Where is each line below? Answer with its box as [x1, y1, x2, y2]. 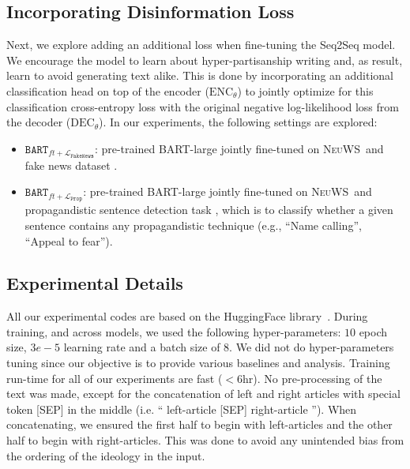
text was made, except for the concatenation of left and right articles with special [6, 385, 401, 402]
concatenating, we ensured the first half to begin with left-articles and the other [6, 416, 393, 433]
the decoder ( [6, 114, 71, 130]
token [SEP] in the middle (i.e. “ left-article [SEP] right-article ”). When [6, 400, 357, 417]
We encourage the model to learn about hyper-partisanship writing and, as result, [6, 51, 403, 68]
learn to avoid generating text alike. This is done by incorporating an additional [6, 67, 393, 84]
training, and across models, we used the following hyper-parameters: [6, 323, 341, 340]
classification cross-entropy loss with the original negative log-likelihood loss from [6, 98, 399, 114]
